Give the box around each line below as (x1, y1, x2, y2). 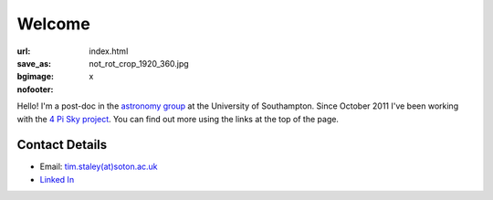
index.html (89, 46, 129, 57)
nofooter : (16, 83, 54, 95)
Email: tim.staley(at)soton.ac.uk (39, 161, 159, 173)
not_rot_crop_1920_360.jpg (89, 58, 189, 68)
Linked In (39, 174, 75, 184)
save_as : (16, 58, 52, 68)
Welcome (16, 14, 90, 34)
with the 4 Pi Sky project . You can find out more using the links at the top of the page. (16, 113, 340, 124)
